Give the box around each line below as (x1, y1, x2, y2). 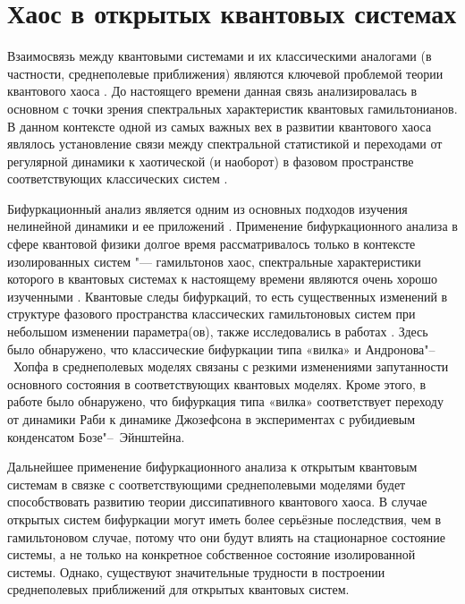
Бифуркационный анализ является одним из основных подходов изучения (7, 199, 408, 217)
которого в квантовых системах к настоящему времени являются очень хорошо (7, 269, 438, 288)
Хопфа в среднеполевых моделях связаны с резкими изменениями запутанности (13, 357, 449, 376)
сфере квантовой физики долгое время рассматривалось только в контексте (7, 234, 416, 253)
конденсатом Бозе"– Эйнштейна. (7, 427, 185, 446)
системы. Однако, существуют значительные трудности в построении (7, 562, 385, 581)
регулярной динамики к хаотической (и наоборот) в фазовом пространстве (7, 151, 414, 170)
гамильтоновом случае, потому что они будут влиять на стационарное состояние (7, 527, 445, 546)
